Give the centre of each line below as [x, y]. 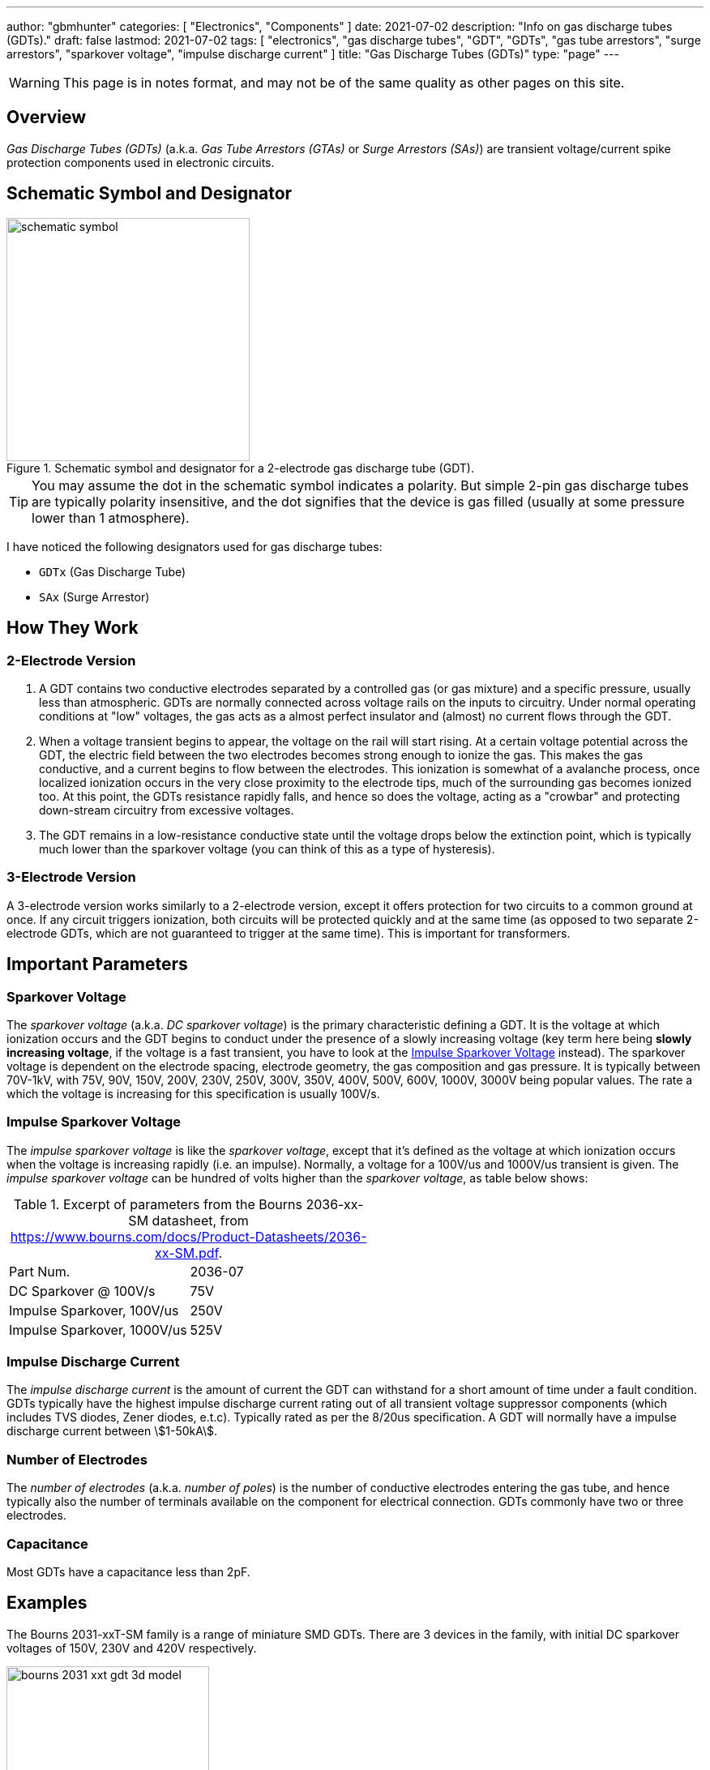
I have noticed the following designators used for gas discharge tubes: [195, 546]
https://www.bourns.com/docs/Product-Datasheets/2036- [188, 1236]
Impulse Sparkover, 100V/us [94, 1310]
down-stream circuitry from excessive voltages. [167, 810]
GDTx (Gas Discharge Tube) [113, 571]
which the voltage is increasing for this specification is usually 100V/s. [193, 1093]
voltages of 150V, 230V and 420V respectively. [132, 1648]
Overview [47, 118]
